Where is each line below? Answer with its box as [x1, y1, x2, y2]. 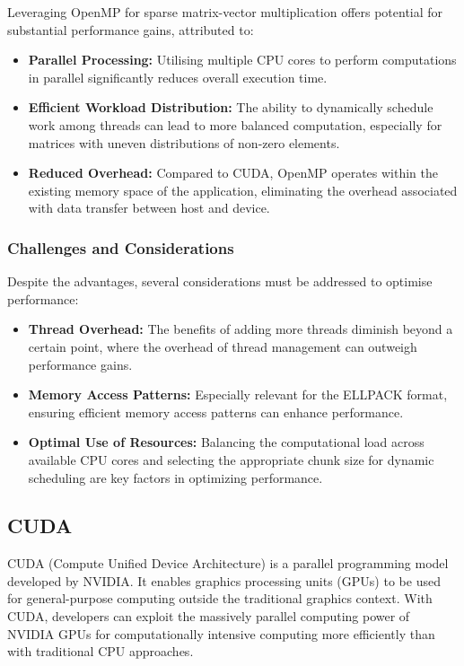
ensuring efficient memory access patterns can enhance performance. [28, 402, 404, 421]
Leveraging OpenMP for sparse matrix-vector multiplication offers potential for [7, 3, 443, 21]
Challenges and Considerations [7, 236, 234, 259]
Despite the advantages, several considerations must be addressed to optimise [7, 272, 433, 291]
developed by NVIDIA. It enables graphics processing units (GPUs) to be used [7, 571, 441, 590]
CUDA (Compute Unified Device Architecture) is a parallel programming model [7, 554, 449, 573]
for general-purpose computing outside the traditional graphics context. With [7, 589, 433, 608]
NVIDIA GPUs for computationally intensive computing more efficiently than [7, 624, 435, 643]
